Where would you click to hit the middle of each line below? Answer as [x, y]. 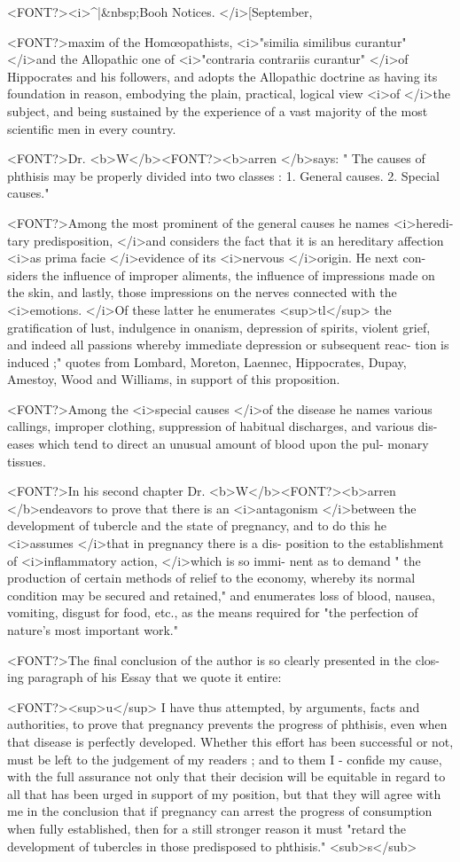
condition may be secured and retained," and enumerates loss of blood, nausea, [221, 595]
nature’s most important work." [93, 630]
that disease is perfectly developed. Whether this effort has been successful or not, [230, 741]
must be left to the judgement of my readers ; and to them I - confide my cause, [225, 759]
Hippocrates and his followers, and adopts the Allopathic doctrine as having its [222, 76]
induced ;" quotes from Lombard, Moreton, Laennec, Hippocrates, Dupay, [207, 361]
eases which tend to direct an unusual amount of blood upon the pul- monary [218, 444]
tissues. [27, 461]
